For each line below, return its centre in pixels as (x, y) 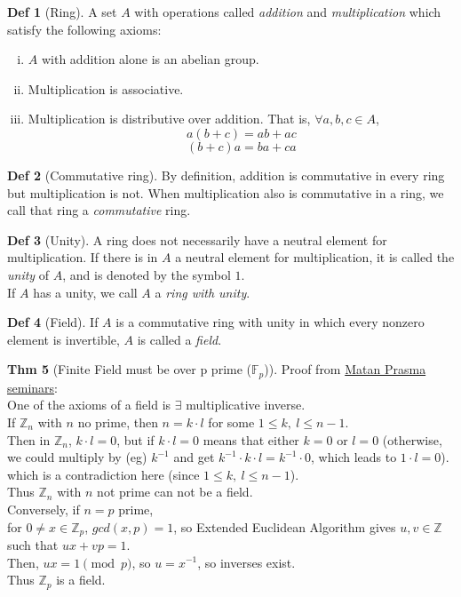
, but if (135, 439)
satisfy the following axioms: (84, 29)
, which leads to (354, 457)
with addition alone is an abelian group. (150, 59)
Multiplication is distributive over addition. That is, (169, 119)
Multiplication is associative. (106, 88)
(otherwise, (412, 439)
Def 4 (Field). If (53, 322)
